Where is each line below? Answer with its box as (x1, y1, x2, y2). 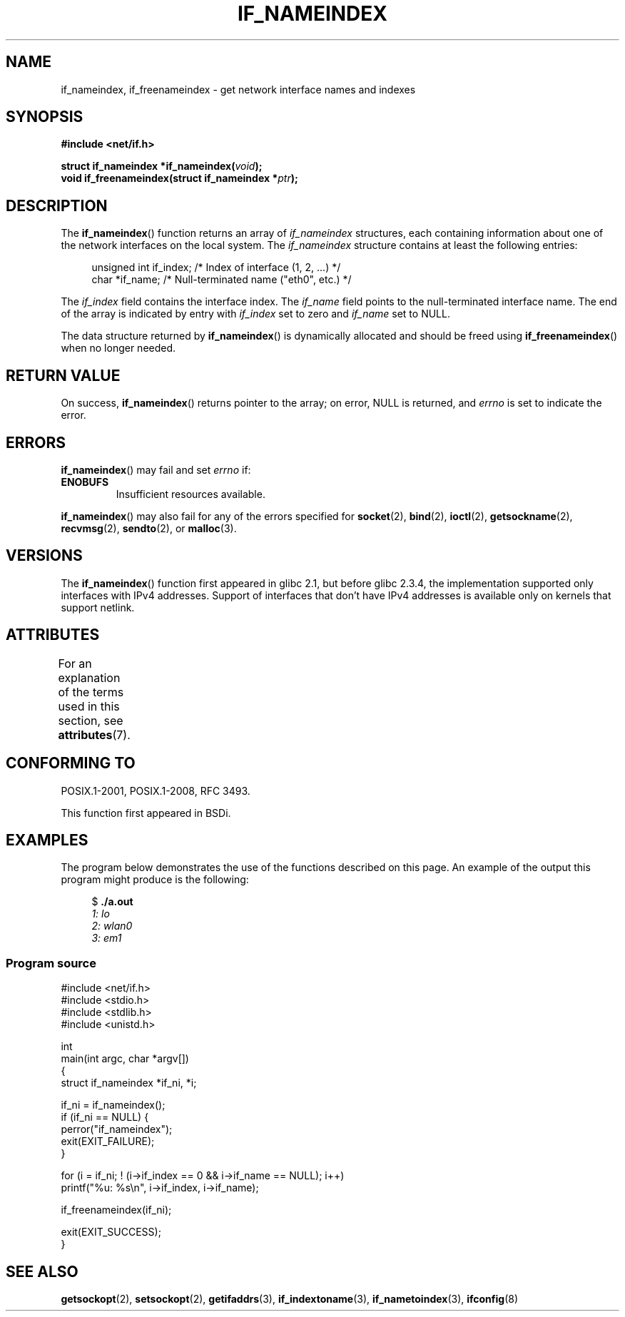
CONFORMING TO (6, 754, 136, 773)
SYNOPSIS (6, 108, 83, 126)
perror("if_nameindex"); (61, 1123, 173, 1136)
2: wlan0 (91, 920, 133, 932)
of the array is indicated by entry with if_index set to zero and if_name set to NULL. (61, 307, 450, 320)
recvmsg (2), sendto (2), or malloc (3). (61, 522, 237, 534)
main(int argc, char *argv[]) (61, 1052, 189, 1065)
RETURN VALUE (6, 366, 121, 385)
